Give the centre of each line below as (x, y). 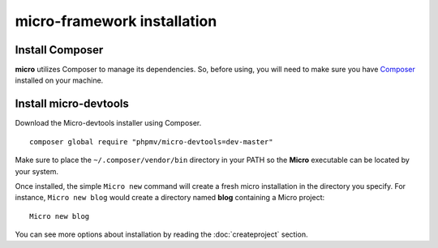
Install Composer (59, 50)
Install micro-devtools (72, 104)
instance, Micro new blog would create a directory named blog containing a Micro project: (170, 198)
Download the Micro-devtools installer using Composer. (108, 123)
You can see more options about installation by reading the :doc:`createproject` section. (161, 234)
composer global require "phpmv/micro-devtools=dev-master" (151, 141)
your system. (37, 171)
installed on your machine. (59, 80)
